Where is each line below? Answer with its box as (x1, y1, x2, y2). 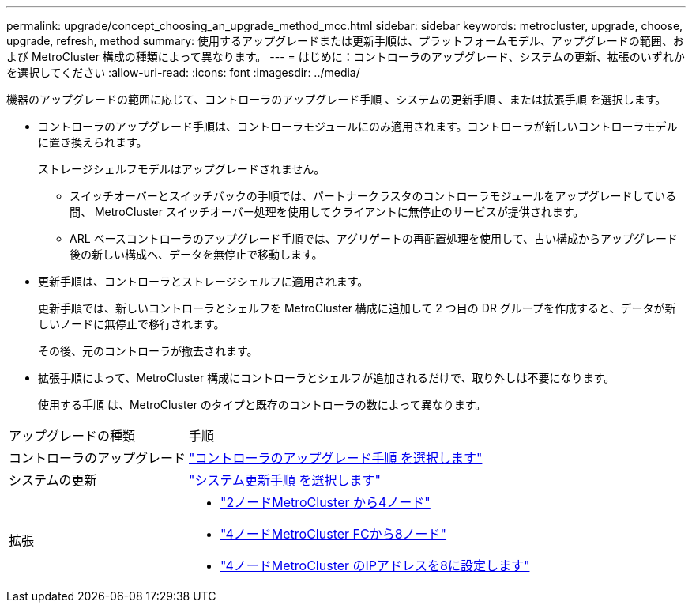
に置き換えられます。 (38, 135, 148, 149)
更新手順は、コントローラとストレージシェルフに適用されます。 (38, 274, 369, 288)
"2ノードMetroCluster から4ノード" (220, 494, 431, 510)
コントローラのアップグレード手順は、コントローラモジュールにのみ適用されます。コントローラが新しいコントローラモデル (38, 119, 678, 133)
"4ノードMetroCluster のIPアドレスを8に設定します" (220, 558, 530, 573)
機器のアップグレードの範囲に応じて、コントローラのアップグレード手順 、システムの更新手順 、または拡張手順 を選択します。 (6, 93, 667, 106)
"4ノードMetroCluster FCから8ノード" (220, 526, 447, 542)
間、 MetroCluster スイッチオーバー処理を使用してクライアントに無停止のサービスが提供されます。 (70, 205, 585, 218)
